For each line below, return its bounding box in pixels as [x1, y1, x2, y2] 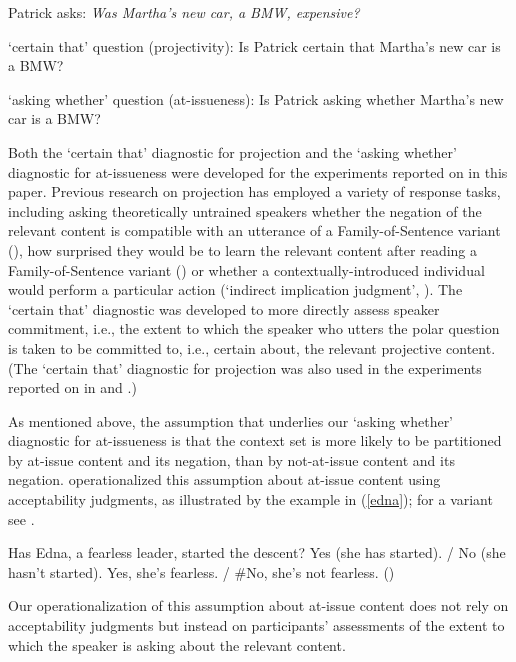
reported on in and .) [8, 377, 137, 398]
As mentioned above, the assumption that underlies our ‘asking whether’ [8, 410, 454, 431]
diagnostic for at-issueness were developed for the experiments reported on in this [8, 161, 508, 182]
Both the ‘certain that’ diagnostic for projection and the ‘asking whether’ [8, 141, 457, 162]
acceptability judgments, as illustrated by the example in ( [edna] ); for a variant [8, 489, 493, 510]
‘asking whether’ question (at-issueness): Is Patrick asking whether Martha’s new [8, 88, 504, 109]
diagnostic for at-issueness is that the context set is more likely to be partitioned [8, 430, 502, 451]
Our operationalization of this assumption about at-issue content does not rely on [8, 595, 509, 616]
